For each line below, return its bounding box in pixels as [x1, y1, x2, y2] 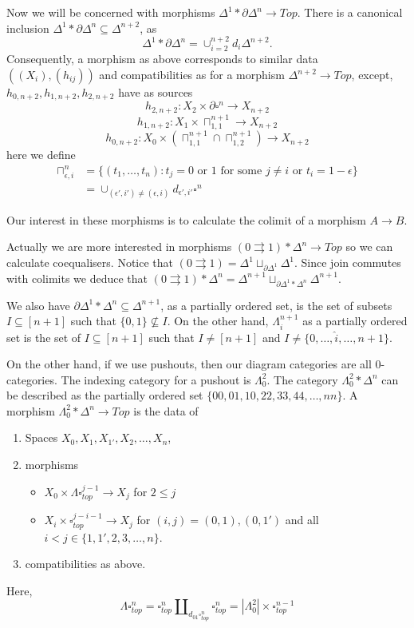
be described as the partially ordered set [6, 387, 203, 403]
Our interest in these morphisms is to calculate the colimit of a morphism [6, 211, 366, 228]
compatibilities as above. [25, 555, 146, 572]
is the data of [133, 402, 199, 419]
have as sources [118, 84, 193, 101]
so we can [345, 238, 393, 255]
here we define [6, 146, 76, 163]
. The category [266, 371, 338, 388]
